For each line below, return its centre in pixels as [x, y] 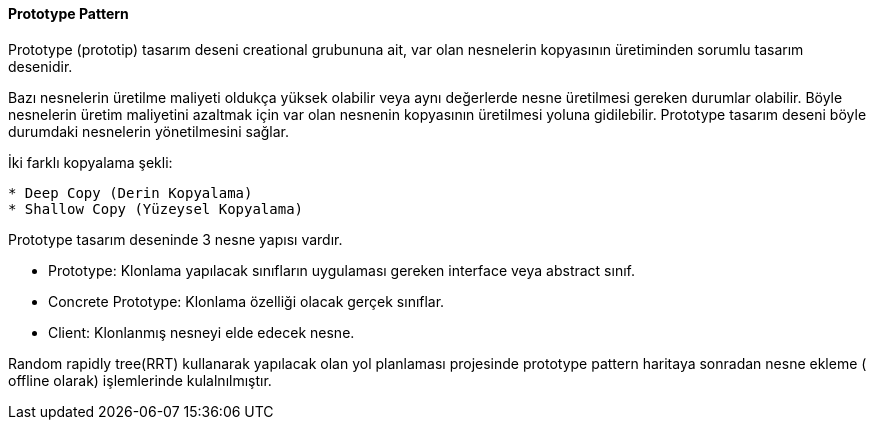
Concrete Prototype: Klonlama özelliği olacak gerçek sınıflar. [246, 301]
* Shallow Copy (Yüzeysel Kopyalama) [156, 208]
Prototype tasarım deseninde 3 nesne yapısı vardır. [175, 239]
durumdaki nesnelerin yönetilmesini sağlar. [149, 131]
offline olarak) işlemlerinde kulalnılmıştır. [140, 380]
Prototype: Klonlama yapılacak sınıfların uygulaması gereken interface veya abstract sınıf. [341, 270]
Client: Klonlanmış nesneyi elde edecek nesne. [201, 332]
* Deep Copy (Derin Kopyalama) [130, 192]
